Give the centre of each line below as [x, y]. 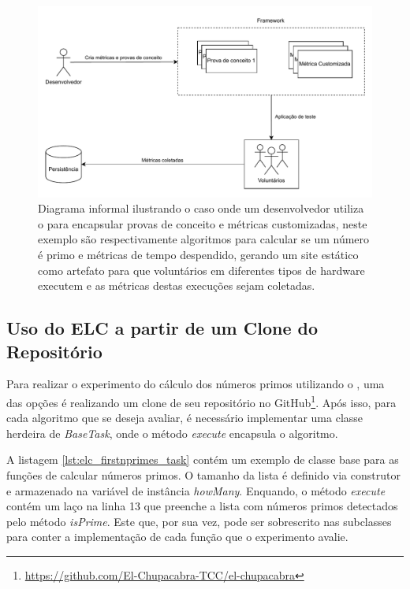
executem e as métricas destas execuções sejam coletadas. [177, 285]
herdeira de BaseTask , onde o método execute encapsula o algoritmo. [172, 433]
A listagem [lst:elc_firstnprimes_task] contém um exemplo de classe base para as [203, 459]
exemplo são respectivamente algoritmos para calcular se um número [204, 239]
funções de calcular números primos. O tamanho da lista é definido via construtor [203, 475]
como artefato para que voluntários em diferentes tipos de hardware [201, 270]
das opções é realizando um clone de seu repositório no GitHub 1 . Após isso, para [201, 401]
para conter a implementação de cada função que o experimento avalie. [177, 537]
